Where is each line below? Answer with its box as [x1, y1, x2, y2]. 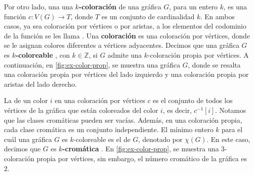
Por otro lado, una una [4, 1, 73, 11]
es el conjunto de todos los [152, 95, 233, 105]
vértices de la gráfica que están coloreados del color [4, 105, 158, 115]
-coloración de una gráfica [78, 1, 162, 11]
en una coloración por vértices [55, 95, 145, 105]
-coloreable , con [15, 49, 70, 60]
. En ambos [200, 11, 235, 21]
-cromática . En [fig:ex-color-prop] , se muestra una [62, 143, 219, 154]
